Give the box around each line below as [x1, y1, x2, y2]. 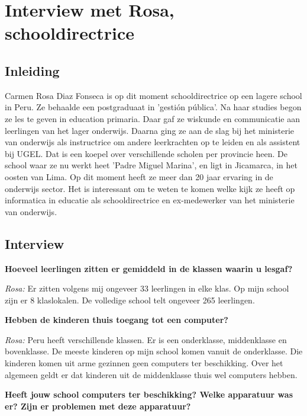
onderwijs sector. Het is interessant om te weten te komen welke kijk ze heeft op [5, 182, 295, 194]
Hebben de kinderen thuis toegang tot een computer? [5, 313, 228, 326]
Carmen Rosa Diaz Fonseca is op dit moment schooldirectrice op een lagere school [5, 89, 302, 101]
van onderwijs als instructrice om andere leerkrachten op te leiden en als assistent [5, 136, 300, 148]
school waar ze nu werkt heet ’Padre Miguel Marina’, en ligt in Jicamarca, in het [5, 159, 298, 171]
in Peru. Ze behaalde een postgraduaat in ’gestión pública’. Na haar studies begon [5, 101, 302, 113]
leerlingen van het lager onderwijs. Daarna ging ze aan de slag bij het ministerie [5, 124, 295, 136]
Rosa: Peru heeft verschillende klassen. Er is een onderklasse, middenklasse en [5, 333, 287, 345]
